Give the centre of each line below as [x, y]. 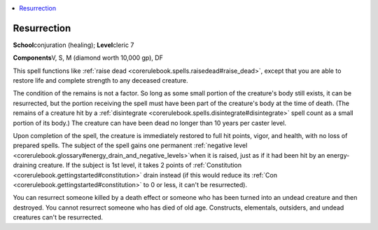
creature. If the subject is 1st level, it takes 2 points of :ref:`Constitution [140, 165]
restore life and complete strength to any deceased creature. [100, 81]
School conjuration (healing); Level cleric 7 [73, 45]
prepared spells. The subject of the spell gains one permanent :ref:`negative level [130, 146]
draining [25, 165]
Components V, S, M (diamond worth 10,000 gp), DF [88, 58]
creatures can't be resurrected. [58, 217]
